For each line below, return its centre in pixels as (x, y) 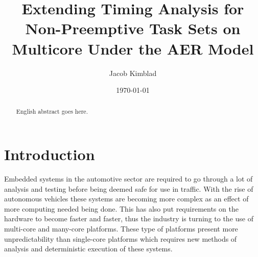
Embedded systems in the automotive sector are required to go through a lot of (128, 179)
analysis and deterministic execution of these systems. (88, 249)
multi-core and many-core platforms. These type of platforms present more (121, 229)
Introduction (50, 154)
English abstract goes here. (52, 111)
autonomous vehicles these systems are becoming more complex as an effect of (126, 199)
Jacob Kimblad (133, 73)
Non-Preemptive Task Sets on (133, 28)
